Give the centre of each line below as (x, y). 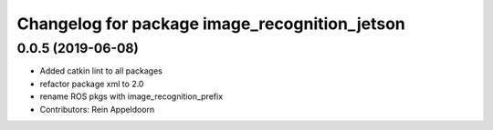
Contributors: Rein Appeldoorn (97, 109)
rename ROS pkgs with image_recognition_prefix (131, 96)
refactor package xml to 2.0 (92, 84)
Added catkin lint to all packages (101, 71)
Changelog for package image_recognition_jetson (211, 24)
